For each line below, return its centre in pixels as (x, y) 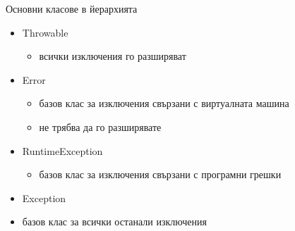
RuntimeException (62, 150)
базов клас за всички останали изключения (114, 221)
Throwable (45, 32)
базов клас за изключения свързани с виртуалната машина (164, 103)
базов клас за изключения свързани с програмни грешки (160, 174)
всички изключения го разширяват (113, 56)
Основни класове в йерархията (72, 8)
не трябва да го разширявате (100, 126)
